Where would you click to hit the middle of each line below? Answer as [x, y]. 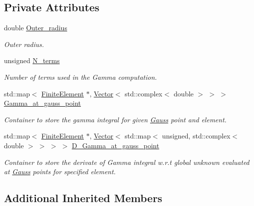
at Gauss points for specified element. [60, 172]
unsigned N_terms [32, 60]
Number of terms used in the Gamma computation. [80, 77]
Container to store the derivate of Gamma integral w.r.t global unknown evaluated [127, 162]
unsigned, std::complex [196, 136]
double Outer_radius [36, 28]
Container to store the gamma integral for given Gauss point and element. [115, 119]
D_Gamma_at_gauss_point [115, 145]
